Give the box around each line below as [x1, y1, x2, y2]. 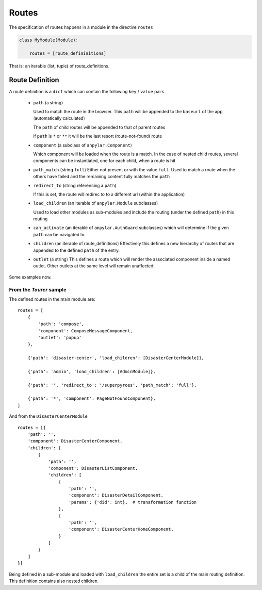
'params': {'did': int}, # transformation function [68, 499, 197, 505]
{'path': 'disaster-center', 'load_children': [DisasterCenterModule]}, [27, 355, 205, 361]
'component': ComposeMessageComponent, [38, 328, 133, 333]
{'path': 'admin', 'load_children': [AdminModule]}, [27, 369, 156, 374]
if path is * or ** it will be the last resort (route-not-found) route [33, 133, 162, 139]
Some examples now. [9, 274, 52, 280]
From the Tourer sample [9, 286, 66, 293]
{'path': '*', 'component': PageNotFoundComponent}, [27, 396, 156, 401]
